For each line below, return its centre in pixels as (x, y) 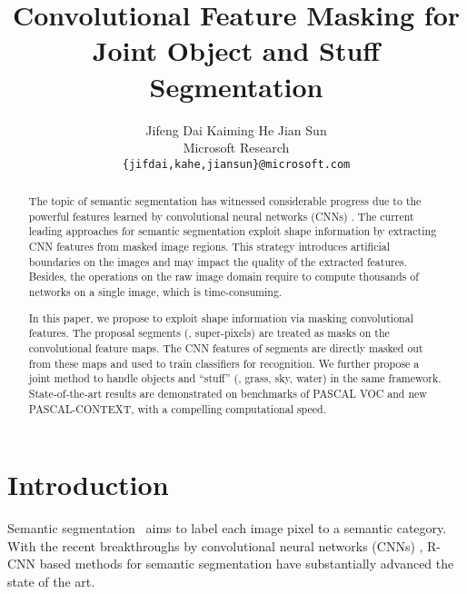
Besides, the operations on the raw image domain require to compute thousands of (224, 277)
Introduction (88, 485)
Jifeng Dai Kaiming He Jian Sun (236, 129)
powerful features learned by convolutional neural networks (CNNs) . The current (221, 216)
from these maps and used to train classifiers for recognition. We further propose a (224, 363)
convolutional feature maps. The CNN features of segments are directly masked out (226, 347)
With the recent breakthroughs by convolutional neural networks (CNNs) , (215, 545)
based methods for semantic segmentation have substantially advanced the (247, 564)
